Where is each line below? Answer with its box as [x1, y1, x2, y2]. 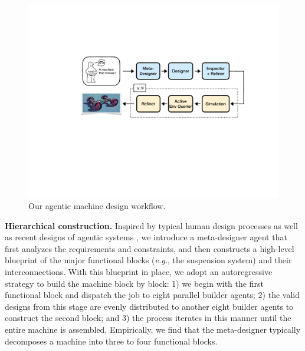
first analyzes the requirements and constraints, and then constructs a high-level [5, 242, 294, 254]
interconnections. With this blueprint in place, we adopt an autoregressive [5, 266, 273, 278]
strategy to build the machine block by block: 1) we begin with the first [5, 277, 264, 289]
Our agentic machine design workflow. [28, 200, 166, 212]
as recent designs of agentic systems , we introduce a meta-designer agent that [5, 231, 287, 243]
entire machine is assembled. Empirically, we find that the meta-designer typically [5, 323, 301, 336]
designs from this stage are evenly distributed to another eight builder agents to [5, 300, 294, 312]
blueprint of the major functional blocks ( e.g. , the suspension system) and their [5, 254, 292, 266]
